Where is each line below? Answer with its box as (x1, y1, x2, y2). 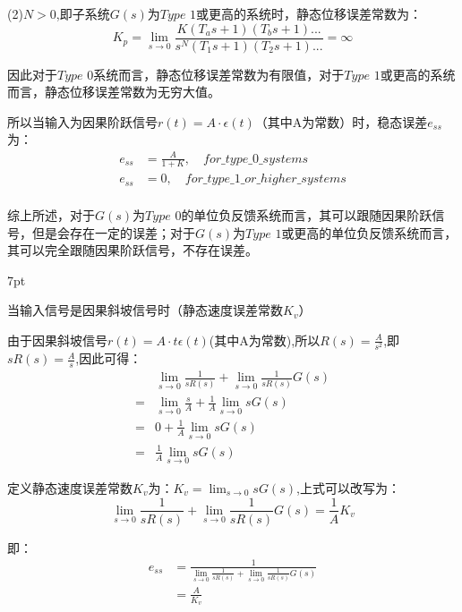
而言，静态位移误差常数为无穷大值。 (7, 82, 220, 101)
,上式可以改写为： (295, 478, 400, 497)
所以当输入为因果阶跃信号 (7, 112, 158, 131)
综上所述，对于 (7, 205, 95, 224)
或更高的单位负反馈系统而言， (281, 223, 458, 242)
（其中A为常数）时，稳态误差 (254, 112, 428, 131)
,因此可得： (75, 349, 142, 368)
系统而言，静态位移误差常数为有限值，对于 (93, 64, 345, 83)
